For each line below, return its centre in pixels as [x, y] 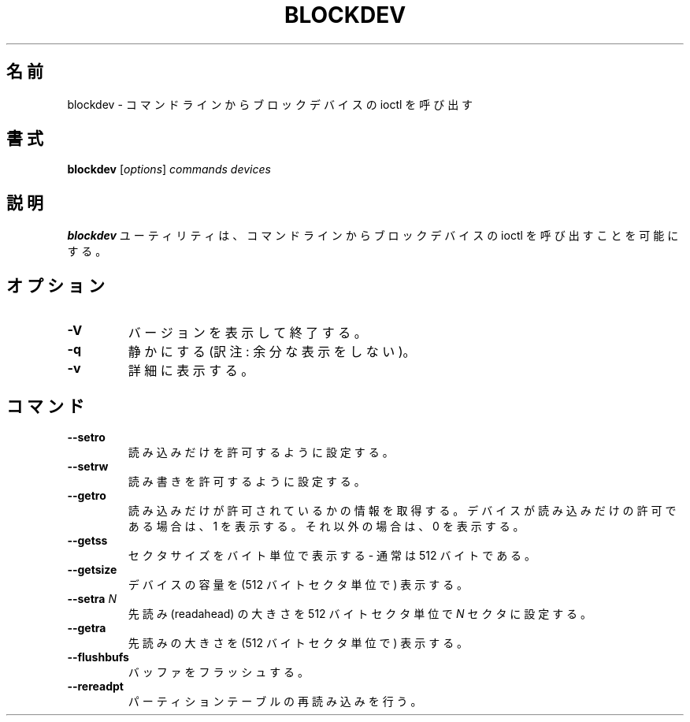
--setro [86, 437]
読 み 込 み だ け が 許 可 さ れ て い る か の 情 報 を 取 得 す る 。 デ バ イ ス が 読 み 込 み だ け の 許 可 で [402, 510]
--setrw [88, 466]
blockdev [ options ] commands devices [169, 169]
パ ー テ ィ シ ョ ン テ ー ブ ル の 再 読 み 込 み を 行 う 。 [275, 701]
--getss [87, 540]
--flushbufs [98, 657]
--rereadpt [95, 686]
